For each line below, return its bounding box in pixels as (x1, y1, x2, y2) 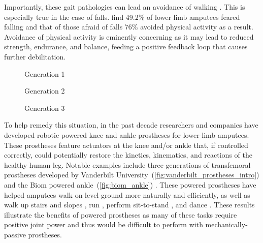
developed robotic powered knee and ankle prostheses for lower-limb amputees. (4, 129, 249, 140)
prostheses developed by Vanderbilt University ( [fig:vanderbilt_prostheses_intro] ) (4, 169, 259, 180)
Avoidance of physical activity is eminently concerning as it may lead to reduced (4, 31, 254, 42)
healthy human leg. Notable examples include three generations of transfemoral (4, 159, 251, 170)
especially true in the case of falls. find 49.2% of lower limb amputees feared (4, 11, 240, 22)
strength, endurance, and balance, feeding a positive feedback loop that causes (4, 41, 248, 52)
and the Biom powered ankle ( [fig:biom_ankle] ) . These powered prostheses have (4, 179, 256, 190)
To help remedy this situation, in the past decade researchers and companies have (4, 119, 258, 130)
